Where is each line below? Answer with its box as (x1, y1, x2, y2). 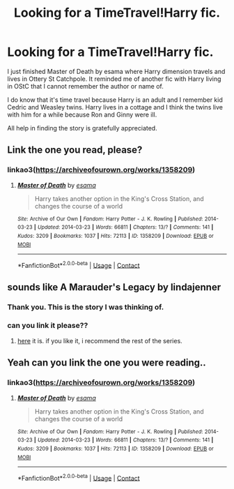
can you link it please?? (7, 321, 88, 331)
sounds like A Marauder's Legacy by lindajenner (7, 281, 221, 293)
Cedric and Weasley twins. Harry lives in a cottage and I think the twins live (7, 103, 224, 111)
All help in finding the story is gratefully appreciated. (7, 123, 158, 132)
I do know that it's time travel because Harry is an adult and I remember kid (7, 96, 223, 104)
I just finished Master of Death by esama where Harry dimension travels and (7, 67, 226, 75)
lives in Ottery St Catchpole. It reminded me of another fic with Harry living (7, 75, 221, 83)
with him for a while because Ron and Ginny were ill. (7, 110, 157, 119)
